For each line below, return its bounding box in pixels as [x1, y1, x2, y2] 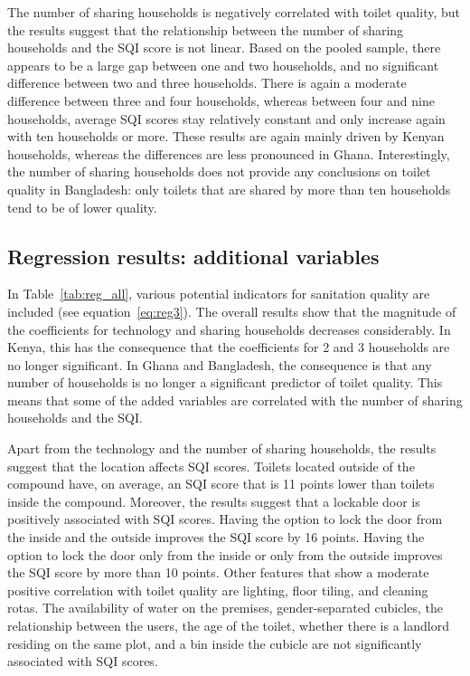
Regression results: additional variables [7, 242, 380, 270]
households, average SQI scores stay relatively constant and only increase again [7, 109, 446, 128]
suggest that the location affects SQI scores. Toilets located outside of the [7, 456, 415, 475]
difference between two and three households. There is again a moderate [7, 73, 407, 92]
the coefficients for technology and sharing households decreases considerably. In [7, 319, 451, 338]
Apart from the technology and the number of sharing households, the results [7, 439, 437, 458]
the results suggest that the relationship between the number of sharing [7, 20, 404, 39]
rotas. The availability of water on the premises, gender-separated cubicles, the [7, 598, 443, 617]
